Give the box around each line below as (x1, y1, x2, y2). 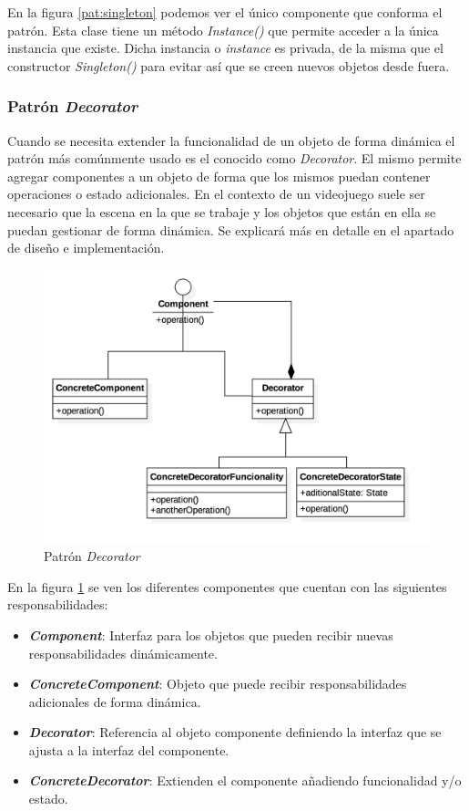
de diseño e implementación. (7, 238, 165, 257)
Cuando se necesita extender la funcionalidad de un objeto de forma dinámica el (7, 130, 455, 150)
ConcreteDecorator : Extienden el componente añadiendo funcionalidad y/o (28, 771, 462, 790)
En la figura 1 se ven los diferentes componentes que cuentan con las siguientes (7, 577, 447, 596)
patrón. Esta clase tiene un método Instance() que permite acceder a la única (7, 20, 439, 39)
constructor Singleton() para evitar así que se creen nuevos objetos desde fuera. (7, 56, 450, 75)
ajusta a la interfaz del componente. (28, 740, 229, 759)
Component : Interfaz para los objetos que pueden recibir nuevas (28, 625, 393, 644)
